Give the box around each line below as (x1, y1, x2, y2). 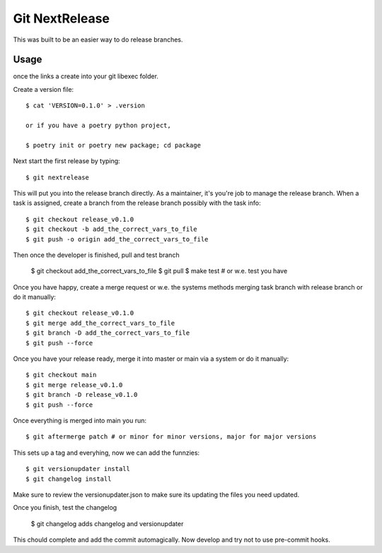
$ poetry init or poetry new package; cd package (25, 141, 202, 149)
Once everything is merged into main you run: (13, 417, 146, 424)
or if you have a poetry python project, (25, 121, 171, 130)
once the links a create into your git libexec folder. (13, 72, 159, 81)
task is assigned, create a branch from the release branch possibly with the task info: (13, 198, 261, 208)
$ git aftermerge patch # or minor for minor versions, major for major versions (25, 433, 317, 441)
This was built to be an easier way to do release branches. (13, 35, 183, 44)
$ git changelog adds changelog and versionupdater (30, 519, 184, 528)
